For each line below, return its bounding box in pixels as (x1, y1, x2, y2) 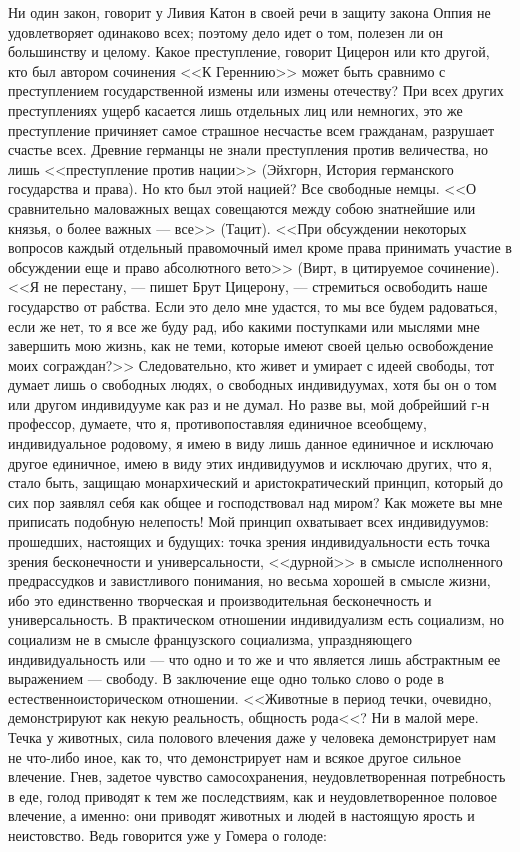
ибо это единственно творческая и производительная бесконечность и (8, 589, 432, 610)
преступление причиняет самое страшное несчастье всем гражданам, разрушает (8, 119, 495, 140)
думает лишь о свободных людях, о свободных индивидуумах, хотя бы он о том (8, 374, 497, 395)
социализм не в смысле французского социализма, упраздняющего (8, 629, 412, 649)
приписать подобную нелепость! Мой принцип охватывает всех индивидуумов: (8, 511, 489, 532)
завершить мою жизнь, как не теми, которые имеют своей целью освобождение (8, 335, 494, 356)
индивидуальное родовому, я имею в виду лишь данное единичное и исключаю (8, 433, 494, 454)
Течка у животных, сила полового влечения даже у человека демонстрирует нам (8, 726, 496, 747)
